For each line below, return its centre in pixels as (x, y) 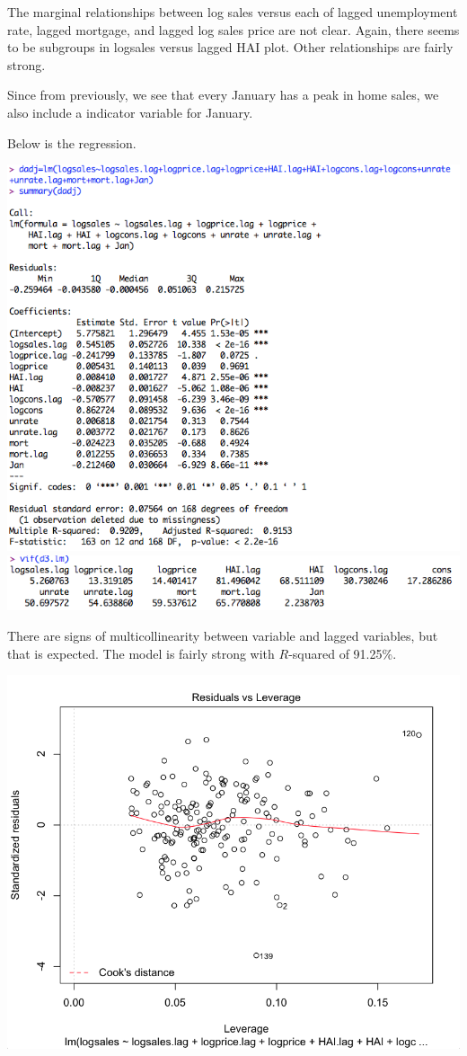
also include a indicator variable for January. (130, 112)
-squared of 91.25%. (343, 653)
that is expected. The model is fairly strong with (141, 653)
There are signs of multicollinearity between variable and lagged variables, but (223, 635)
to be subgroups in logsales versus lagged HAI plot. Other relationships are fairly (230, 47)
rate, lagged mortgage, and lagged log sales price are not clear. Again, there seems (233, 29)
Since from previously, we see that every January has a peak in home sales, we (223, 95)
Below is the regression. (72, 142)
